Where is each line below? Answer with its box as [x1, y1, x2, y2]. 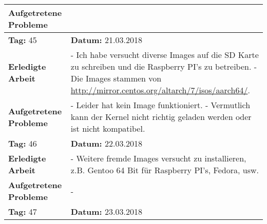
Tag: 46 [8, 137, 37, 149]
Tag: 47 [8, 206, 37, 217]
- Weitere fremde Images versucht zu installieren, [70, 152, 246, 164]
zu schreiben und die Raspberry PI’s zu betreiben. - [70, 60, 257, 72]
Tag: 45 [8, 34, 37, 46]
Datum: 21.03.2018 [70, 34, 142, 46]
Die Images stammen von [70, 72, 162, 84]
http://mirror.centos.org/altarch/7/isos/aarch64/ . [70, 84, 250, 96]
